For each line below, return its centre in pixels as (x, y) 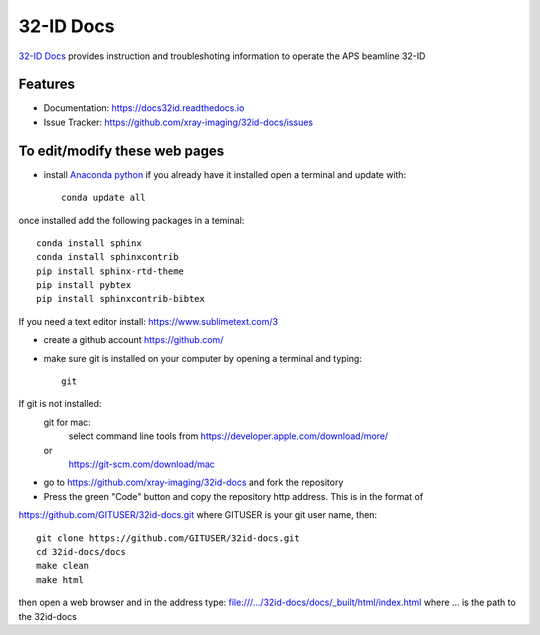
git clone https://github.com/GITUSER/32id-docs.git (168, 538)
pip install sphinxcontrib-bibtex (120, 299)
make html (60, 579)
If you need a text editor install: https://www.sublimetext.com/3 (148, 321)
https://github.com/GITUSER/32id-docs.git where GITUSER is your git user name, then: (198, 515)
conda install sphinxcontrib (107, 257)
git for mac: (67, 422)
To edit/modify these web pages (121, 150)
